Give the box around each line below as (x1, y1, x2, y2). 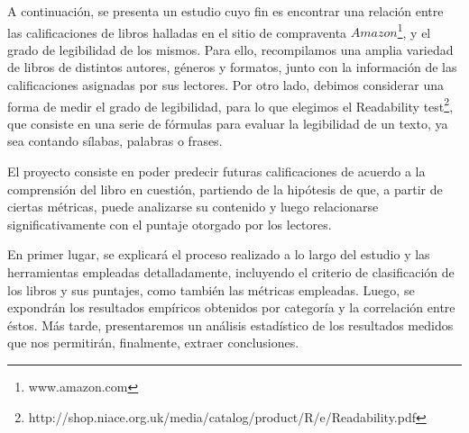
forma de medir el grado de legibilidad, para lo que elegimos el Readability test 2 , (7, 94, 454, 115)
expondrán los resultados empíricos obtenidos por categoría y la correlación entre (7, 298, 455, 317)
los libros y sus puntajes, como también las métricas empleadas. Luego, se (7, 280, 415, 299)
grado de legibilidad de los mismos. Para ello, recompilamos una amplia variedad (7, 40, 454, 59)
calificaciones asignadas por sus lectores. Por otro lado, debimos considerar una (7, 76, 445, 95)
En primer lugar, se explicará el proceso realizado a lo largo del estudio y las (7, 245, 430, 264)
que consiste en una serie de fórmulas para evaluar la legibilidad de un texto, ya (7, 113, 448, 132)
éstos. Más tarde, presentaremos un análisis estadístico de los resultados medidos (7, 315, 454, 334)
